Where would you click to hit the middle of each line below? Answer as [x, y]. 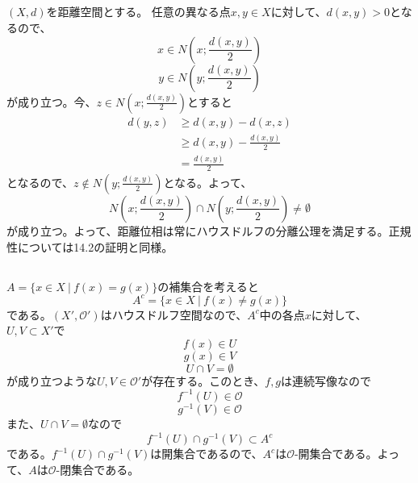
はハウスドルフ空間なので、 [174, 314]
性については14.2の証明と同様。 [90, 246]
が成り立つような [52, 380]
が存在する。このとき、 [203, 380]
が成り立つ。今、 [52, 101]
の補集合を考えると [208, 286]
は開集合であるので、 [207, 454]
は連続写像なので [326, 380]
